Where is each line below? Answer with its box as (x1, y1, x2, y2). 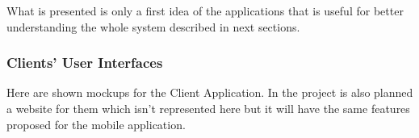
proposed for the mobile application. (6, 115, 186, 132)
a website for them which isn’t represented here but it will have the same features (6, 100, 410, 116)
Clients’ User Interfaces (6, 52, 163, 73)
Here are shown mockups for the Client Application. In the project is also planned (6, 84, 413, 101)
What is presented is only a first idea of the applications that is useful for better (6, 2, 404, 19)
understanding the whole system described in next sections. (6, 18, 300, 35)
